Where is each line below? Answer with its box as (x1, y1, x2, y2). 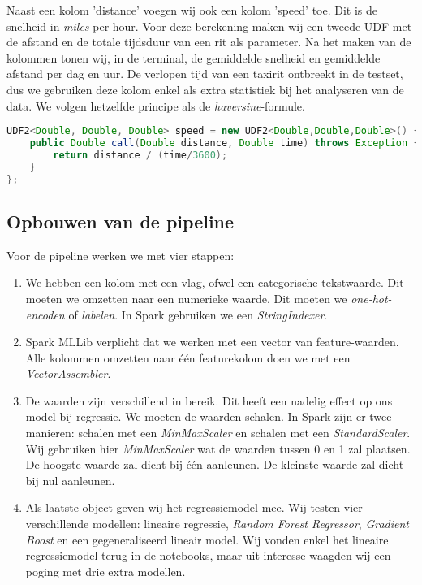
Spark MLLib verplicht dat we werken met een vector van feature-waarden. (25, 333, 399, 350)
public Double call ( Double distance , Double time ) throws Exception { (29, 137, 420, 149)
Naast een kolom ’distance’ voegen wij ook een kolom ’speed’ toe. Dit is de (6, 2, 378, 18)
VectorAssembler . (25, 365, 111, 382)
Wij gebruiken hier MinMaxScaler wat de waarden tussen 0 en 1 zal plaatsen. (25, 440, 411, 457)
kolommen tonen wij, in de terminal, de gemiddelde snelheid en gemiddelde (6, 49, 381, 66)
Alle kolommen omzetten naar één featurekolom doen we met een (25, 349, 351, 366)
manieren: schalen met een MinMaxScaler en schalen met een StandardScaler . (25, 424, 411, 441)
